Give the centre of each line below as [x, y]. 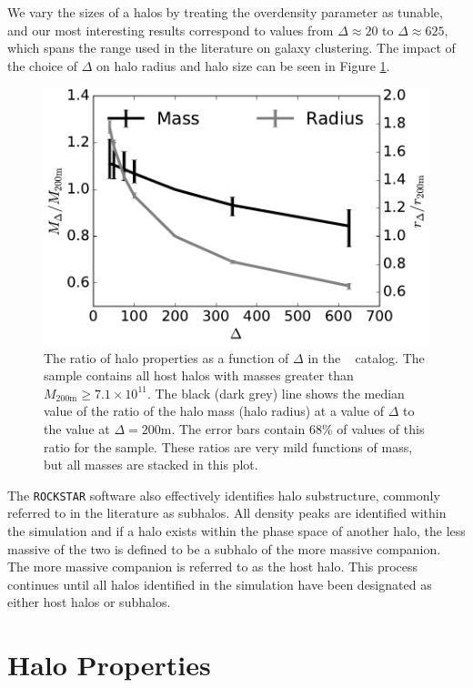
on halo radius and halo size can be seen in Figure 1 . [243, 65]
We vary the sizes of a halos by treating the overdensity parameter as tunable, [225, 12]
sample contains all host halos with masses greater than [199, 375]
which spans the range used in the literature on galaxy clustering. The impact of [231, 48]
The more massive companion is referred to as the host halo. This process [213, 567]
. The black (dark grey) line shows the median [276, 393]
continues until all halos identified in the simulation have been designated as [220, 584]
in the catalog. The [366, 357]
